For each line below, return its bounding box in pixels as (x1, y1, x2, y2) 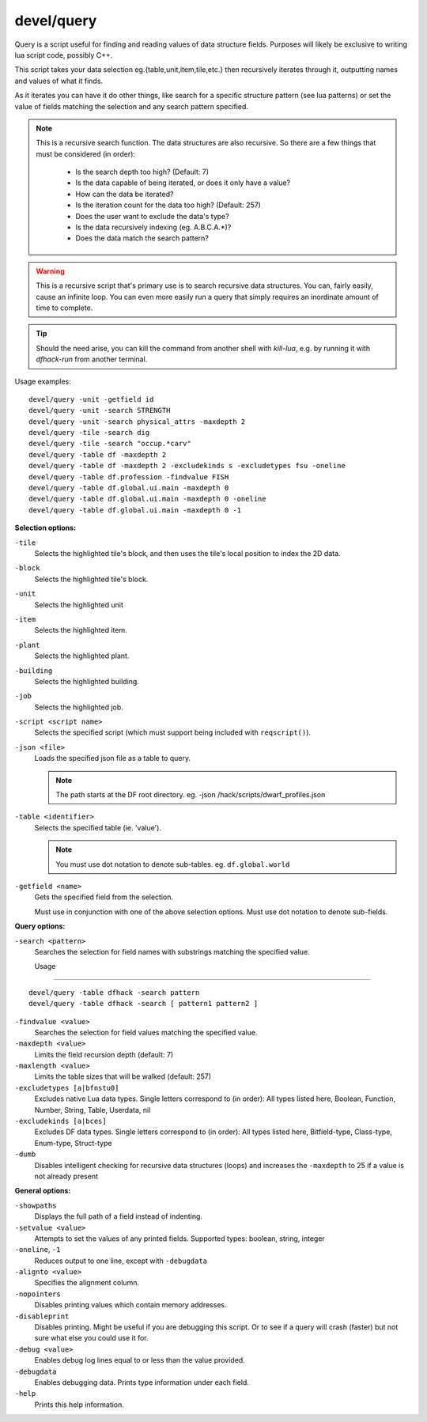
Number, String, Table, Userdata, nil (34, 1105, 151, 1114)
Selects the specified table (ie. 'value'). (34, 823, 162, 832)
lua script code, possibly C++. (14, 50, 113, 59)
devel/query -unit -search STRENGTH (28, 406, 171, 415)
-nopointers (14, 1289, 61, 1299)
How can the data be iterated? (75, 189, 174, 199)
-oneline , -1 (14, 1245, 61, 1254)
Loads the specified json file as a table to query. (34, 754, 191, 763)
